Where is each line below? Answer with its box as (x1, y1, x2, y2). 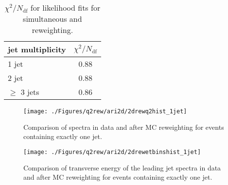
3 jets (20, 86, 39, 97)
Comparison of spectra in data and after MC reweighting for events (23, 122, 224, 132)
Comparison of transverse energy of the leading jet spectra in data (23, 162, 221, 172)
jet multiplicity (8, 44, 66, 55)
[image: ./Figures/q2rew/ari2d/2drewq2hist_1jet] (23, 108, 187, 115)
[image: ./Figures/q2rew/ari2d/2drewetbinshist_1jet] (23, 148, 201, 155)
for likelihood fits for (30, 2, 101, 13)
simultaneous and (23, 13, 82, 24)
